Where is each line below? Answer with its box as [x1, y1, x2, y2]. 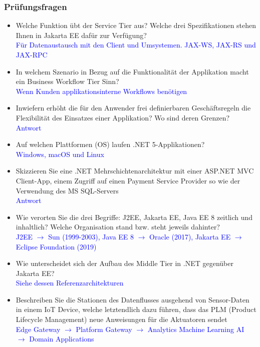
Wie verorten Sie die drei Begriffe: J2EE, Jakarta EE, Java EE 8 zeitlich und [16, 211, 253, 222]
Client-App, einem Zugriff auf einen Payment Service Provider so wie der [16, 175, 240, 185]
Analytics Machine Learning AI [147, 323, 244, 334]
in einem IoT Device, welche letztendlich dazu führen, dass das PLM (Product [16, 304, 256, 314]
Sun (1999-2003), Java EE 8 [48, 231, 134, 241]
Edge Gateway [16, 323, 61, 334]
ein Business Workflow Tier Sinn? [16, 76, 119, 86]
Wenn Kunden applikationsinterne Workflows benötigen [16, 85, 187, 96]
